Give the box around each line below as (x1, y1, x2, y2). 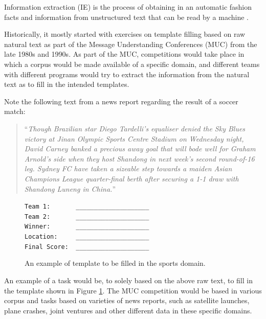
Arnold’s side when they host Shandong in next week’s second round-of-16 (24, 153, 255, 164)
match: (4, 106, 26, 117)
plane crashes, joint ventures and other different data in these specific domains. (4, 305, 252, 315)
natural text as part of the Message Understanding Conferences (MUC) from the (4, 38, 257, 49)
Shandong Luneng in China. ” (24, 183, 116, 194)
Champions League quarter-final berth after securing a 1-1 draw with (24, 173, 239, 184)
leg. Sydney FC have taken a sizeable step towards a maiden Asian (24, 163, 232, 174)
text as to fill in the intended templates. (4, 79, 129, 89)
